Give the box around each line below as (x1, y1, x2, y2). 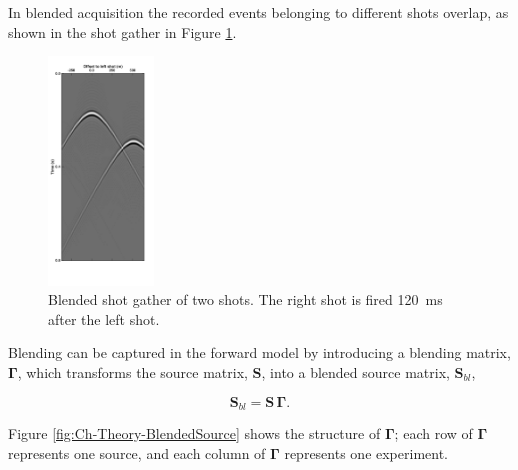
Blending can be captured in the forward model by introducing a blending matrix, (8, 342, 511, 363)
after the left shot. (48, 308, 160, 329)
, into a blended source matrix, (261, 362, 450, 383)
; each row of (394, 423, 473, 444)
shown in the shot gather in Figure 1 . (8, 21, 237, 42)
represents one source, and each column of (8, 442, 266, 463)
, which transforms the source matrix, (17, 362, 248, 383)
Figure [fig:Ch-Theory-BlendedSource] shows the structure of (8, 423, 381, 444)
